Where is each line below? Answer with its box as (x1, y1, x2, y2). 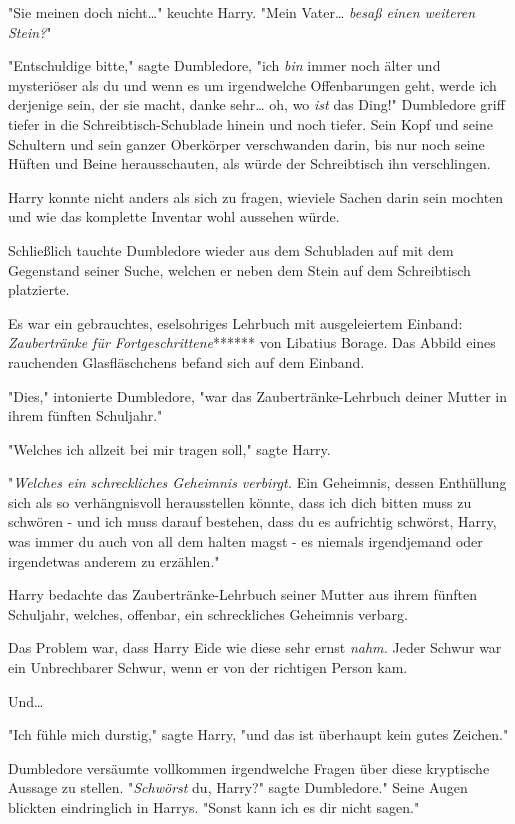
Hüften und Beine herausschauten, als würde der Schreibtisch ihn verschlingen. (8, 153, 491, 174)
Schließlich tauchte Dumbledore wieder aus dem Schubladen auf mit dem (8, 239, 454, 260)
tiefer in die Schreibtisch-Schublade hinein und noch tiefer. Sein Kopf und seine (8, 113, 493, 134)
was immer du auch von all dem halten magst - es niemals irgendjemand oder (8, 531, 483, 552)
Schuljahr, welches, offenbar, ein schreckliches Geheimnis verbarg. (8, 603, 408, 624)
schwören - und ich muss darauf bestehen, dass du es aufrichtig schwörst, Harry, (8, 511, 497, 532)
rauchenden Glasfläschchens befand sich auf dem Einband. (8, 351, 365, 372)
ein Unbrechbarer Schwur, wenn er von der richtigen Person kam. (8, 657, 408, 678)
